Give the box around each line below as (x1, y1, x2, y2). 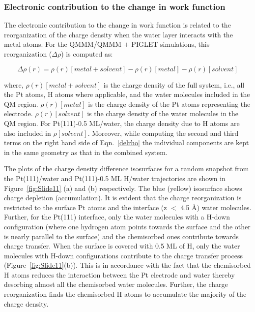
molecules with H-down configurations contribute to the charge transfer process (4, 250, 243, 260)
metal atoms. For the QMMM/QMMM (4, 39, 122, 49)
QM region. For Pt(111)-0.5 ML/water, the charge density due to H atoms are (4, 118, 240, 128)
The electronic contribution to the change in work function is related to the (4, 20, 231, 30)
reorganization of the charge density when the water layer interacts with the (4, 29, 233, 39)
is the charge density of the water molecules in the (87, 108, 239, 119)
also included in (4, 127, 51, 138)
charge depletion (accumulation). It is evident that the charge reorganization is (4, 192, 242, 203)
